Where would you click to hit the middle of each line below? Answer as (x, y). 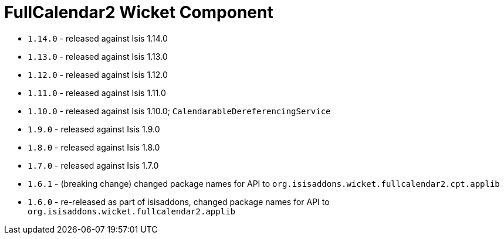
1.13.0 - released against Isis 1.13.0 (98, 56)
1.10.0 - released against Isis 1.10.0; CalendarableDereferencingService (179, 111)
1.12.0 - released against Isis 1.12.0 (98, 74)
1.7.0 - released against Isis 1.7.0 (93, 165)
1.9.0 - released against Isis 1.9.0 (94, 129)
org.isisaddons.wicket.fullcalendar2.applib (132, 211)
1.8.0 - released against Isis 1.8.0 (94, 147)
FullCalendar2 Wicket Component (139, 12)
